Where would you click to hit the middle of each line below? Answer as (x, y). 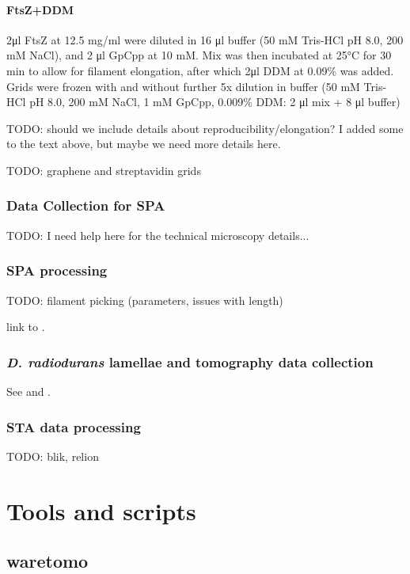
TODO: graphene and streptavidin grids (104, 170)
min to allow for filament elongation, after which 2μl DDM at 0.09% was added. (200, 70)
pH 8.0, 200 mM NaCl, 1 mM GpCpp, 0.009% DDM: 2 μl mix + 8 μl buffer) (215, 102)
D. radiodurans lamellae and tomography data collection (190, 361)
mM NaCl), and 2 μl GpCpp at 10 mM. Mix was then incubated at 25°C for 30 (199, 55)
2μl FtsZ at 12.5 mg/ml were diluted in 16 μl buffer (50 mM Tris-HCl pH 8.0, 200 (205, 39)
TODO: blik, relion (53, 456)
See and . (28, 391)
